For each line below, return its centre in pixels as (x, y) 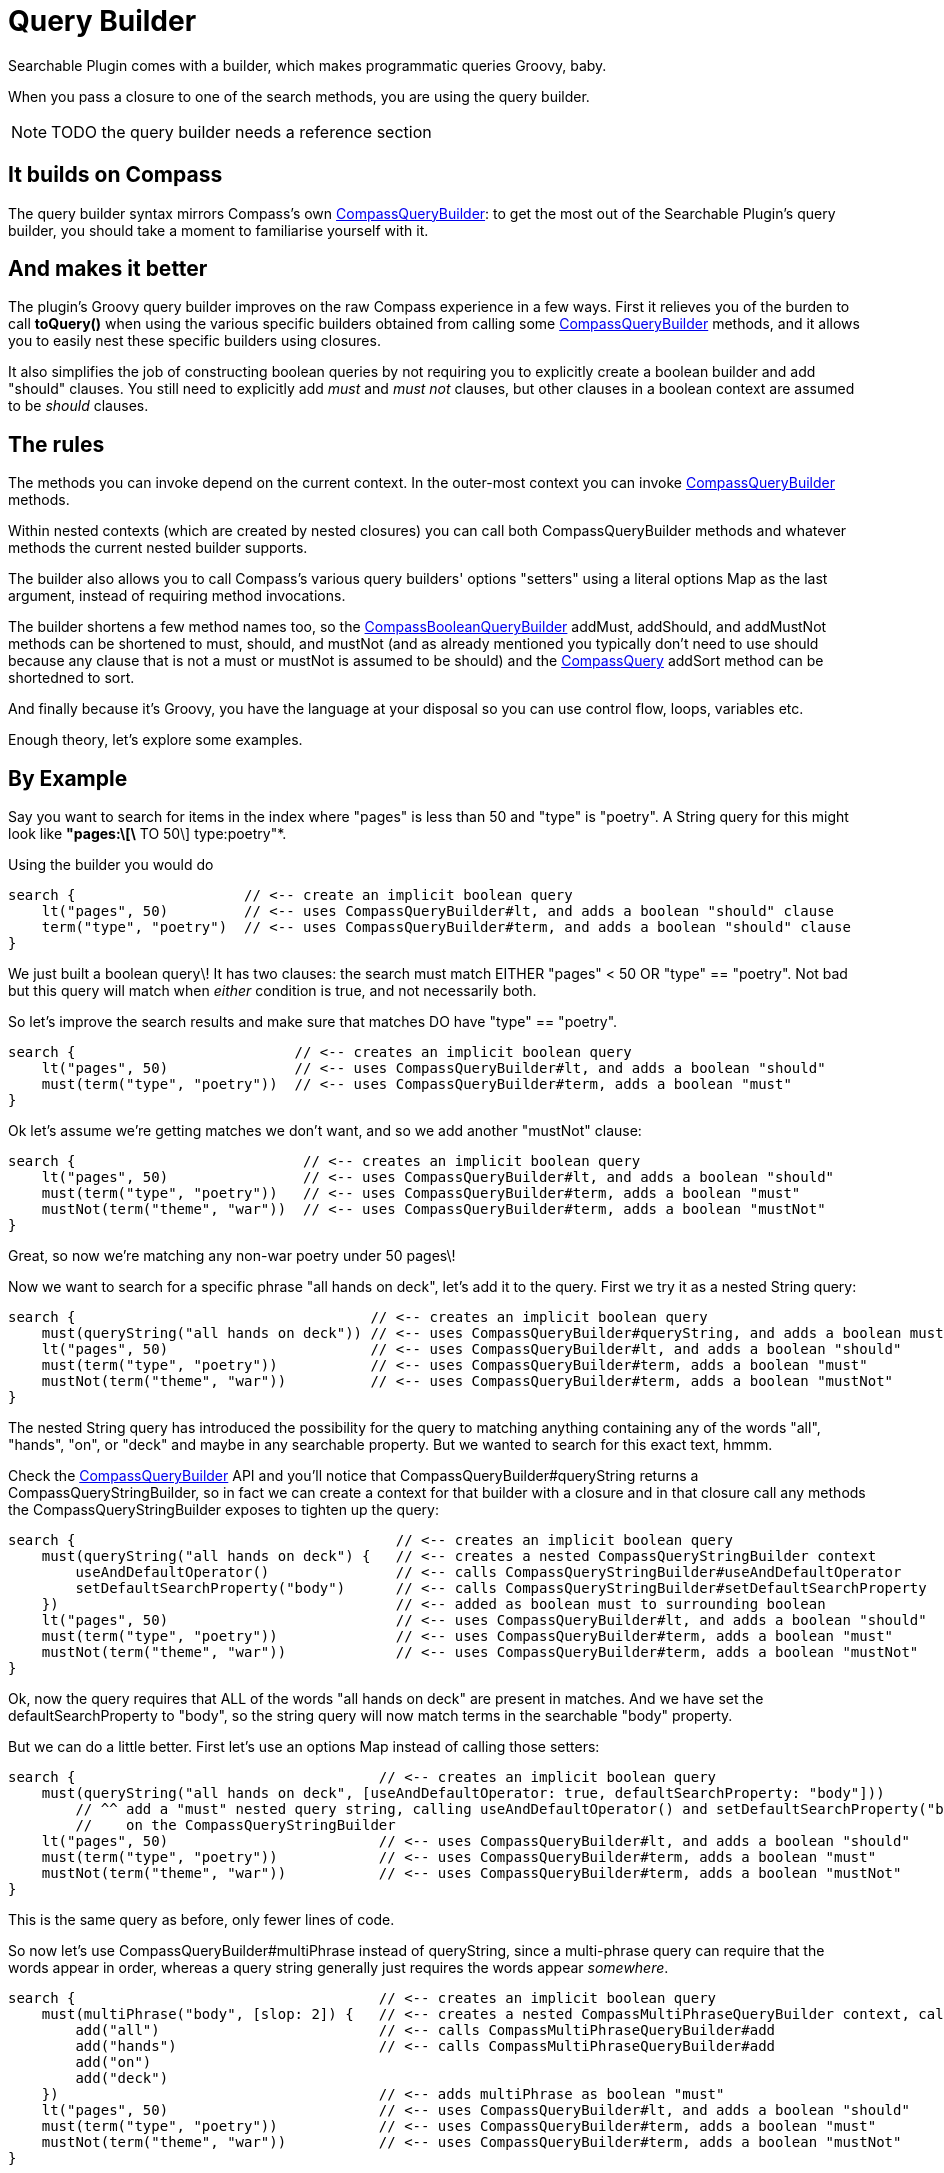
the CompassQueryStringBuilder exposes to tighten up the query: (223, 1510)
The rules (56, 444)
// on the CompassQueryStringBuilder (235, 1825)
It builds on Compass (115, 175)
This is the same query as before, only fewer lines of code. (201, 1920)
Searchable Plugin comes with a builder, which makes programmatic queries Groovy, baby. (307, 65)
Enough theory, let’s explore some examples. (155, 740)
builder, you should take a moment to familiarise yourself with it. (218, 230)
